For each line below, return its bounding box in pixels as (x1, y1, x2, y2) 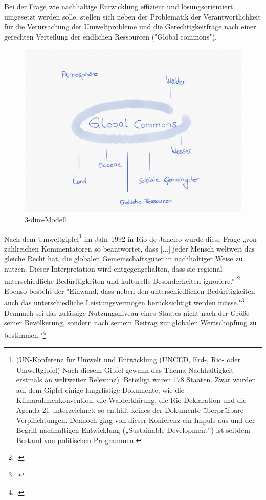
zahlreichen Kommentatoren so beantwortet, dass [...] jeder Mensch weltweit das (4, 243, 255, 254)
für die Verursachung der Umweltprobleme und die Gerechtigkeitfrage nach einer (4, 21, 256, 32)
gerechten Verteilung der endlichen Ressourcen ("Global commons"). (4, 31, 217, 42)
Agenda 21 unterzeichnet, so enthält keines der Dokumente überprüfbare (16, 405, 244, 415)
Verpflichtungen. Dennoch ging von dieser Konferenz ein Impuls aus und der (16, 414, 255, 425)
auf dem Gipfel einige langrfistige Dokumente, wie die (16, 384, 185, 395)
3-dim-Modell (25, 214, 66, 224)
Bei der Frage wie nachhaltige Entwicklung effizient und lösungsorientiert (4, 1, 233, 11)
